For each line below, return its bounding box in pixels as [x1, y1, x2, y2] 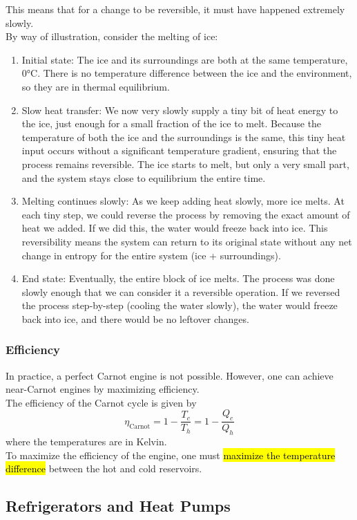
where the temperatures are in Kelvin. [6, 434, 167, 449]
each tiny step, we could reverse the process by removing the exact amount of [21, 207, 350, 221]
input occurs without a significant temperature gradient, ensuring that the [21, 143, 337, 158]
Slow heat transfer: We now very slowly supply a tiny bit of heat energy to [21, 102, 338, 117]
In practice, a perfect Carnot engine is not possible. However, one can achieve [6, 368, 334, 382]
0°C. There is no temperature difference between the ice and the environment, [21, 66, 352, 80]
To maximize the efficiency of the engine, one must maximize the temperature [6, 447, 336, 462]
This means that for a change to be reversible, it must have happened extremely [6, 2, 345, 16]
